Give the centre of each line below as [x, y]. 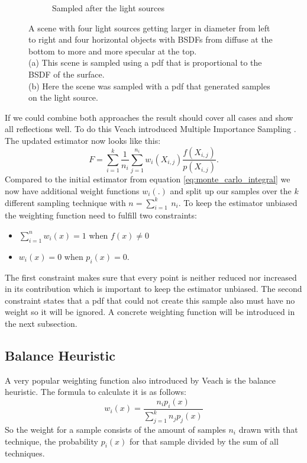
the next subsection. [41, 323]
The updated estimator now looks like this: [83, 140]
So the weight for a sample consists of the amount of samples [115, 429]
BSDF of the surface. [67, 74]
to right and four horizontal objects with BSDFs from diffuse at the [151, 39]
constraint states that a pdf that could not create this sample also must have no [150, 300]
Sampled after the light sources [109, 8]
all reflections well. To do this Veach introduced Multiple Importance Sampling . [151, 129]
